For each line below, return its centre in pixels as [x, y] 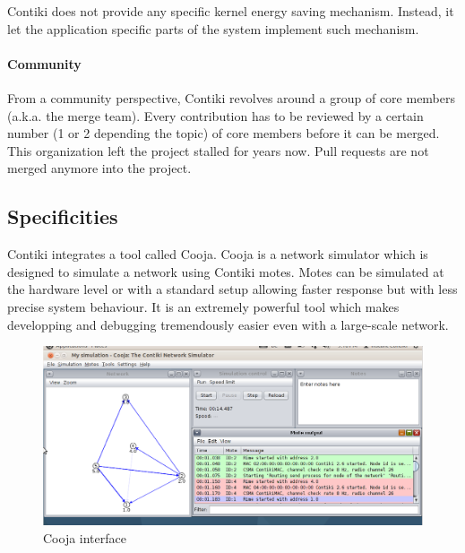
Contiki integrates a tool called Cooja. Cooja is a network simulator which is [218, 254]
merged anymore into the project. [99, 168]
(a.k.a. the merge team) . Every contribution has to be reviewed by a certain [215, 115]
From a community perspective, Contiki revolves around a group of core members [232, 97]
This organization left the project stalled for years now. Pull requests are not [218, 150]
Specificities [63, 216]
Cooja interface [85, 537]
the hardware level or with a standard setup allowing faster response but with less [232, 289]
